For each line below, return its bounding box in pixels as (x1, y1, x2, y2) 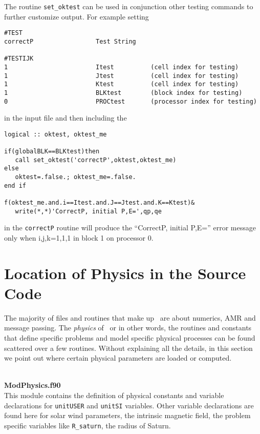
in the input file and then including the (4, 112, 127, 123)
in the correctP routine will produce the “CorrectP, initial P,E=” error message (4, 222, 256, 233)
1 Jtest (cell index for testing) (4, 72, 239, 80)
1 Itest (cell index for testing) (4, 63, 239, 71)
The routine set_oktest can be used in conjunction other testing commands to (4, 1, 253, 11)
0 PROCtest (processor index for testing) (4, 97, 257, 105)
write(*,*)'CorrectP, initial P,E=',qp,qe (15, 207, 162, 215)
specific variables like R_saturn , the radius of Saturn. (4, 420, 171, 430)
